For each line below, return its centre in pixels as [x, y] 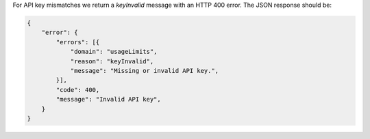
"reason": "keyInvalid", [112, 61]
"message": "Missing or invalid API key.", [145, 71]
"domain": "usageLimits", [114, 52]
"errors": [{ [78, 42]
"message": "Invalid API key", [108, 99]
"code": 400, [78, 90]
